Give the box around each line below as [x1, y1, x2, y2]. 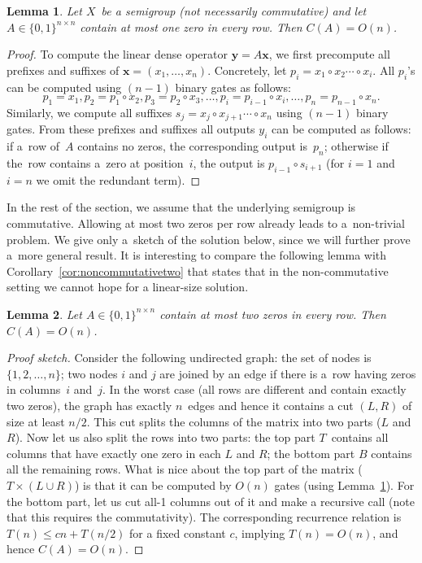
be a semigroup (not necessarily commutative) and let [101, 2, 367, 19]
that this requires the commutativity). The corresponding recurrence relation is [7, 508, 402, 526]
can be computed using [7, 78, 122, 95]
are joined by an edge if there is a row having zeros [159, 364, 416, 382]
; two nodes [60, 364, 118, 382]
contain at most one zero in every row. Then [80, 18, 302, 35]
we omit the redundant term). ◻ [36, 171, 201, 188]
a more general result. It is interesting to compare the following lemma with [7, 247, 387, 264]
